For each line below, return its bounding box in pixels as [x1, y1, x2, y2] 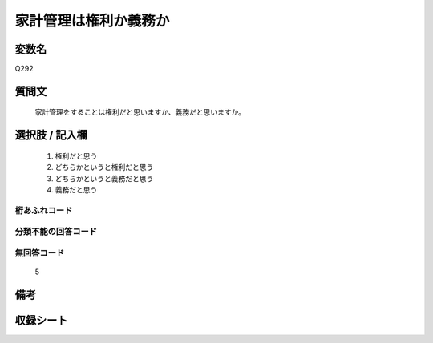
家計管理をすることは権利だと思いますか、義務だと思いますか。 [34, 107, 246, 117]
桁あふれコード [14, 204, 73, 216]
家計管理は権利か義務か [14, 12, 170, 30]
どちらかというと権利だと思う [55, 163, 154, 172]
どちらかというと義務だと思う [55, 173, 154, 184]
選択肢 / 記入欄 [14, 128, 88, 142]
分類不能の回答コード [14, 226, 98, 237]
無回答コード [14, 247, 65, 258]
